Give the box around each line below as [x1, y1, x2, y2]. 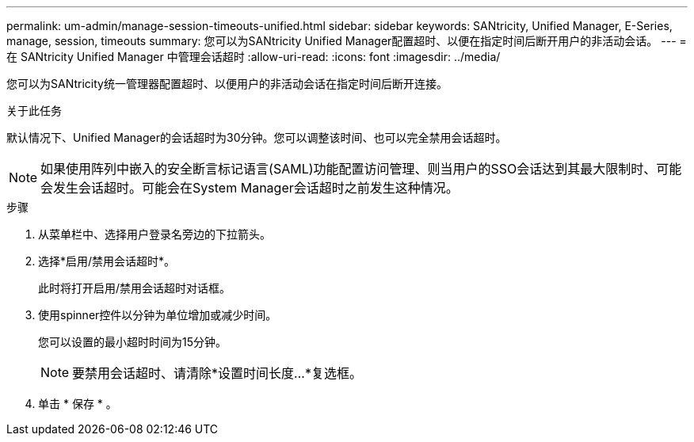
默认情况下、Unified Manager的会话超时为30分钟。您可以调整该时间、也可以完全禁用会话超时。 [6, 131, 507, 144]
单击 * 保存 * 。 [38, 397, 117, 410]
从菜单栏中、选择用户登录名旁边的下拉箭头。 [38, 227, 271, 241]
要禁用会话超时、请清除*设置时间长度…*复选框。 [72, 365, 362, 381]
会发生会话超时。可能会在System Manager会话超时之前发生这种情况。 [40, 180, 459, 196]
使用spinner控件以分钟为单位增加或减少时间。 [38, 308, 277, 322]
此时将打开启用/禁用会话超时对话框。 [38, 281, 231, 295]
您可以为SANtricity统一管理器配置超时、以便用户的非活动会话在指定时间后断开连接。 [6, 77, 448, 90]
